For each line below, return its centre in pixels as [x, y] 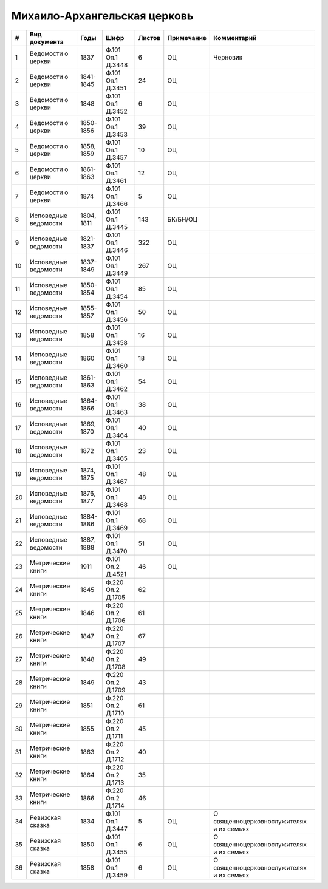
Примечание [187, 38]
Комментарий [235, 38]
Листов [149, 38]
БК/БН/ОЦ [182, 219]
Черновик [228, 57]
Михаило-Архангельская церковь [102, 16]
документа [46, 41]
